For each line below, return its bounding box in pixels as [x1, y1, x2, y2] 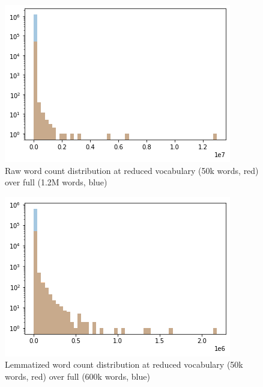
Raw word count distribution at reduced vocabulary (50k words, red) [5, 164, 259, 176]
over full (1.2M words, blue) [5, 176, 107, 188]
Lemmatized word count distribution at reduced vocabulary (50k [5, 358, 243, 371]
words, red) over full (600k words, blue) [5, 370, 150, 382]
